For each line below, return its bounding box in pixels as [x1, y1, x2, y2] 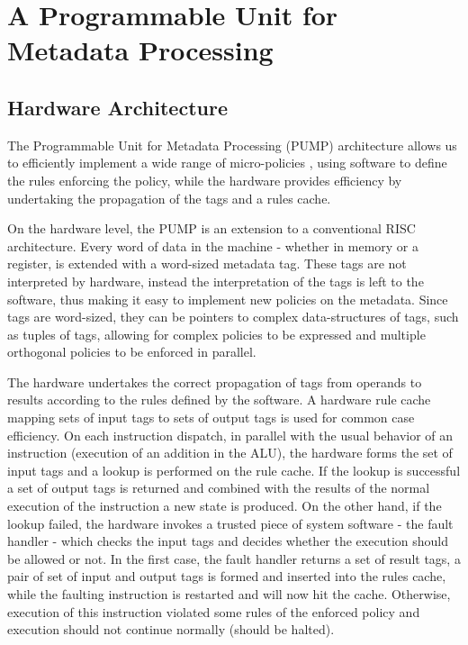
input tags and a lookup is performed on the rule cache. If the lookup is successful [7, 460, 461, 479]
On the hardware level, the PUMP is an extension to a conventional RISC [7, 219, 416, 238]
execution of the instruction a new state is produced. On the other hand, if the [7, 496, 442, 515]
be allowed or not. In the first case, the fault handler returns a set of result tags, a [7, 549, 461, 568]
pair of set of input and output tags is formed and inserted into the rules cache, [7, 567, 446, 586]
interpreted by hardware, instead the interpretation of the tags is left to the [7, 271, 424, 290]
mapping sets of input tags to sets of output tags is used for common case [7, 408, 415, 427]
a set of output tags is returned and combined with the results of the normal [7, 478, 430, 497]
